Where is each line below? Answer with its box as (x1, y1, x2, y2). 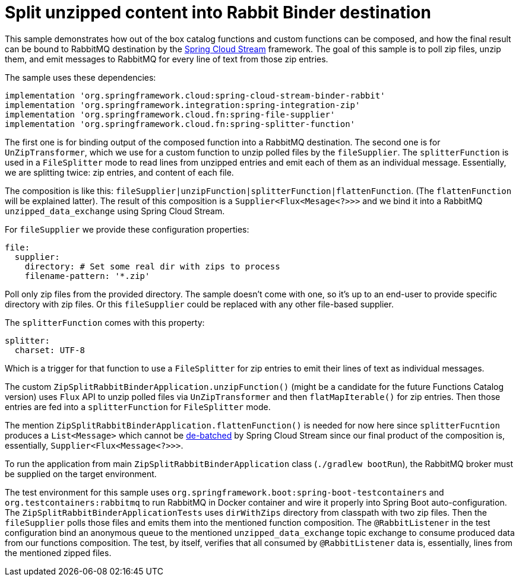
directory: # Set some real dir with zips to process (24, 261, 280, 271)
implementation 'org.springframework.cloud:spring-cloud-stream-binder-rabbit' (5, 90, 385, 100)
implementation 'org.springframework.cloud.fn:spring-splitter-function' (5, 119, 356, 129)
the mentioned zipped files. (5, 547, 112, 558)
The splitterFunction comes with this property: (5, 317, 205, 328)
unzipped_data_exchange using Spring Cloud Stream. (5, 205, 225, 216)
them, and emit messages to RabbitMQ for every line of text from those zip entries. (5, 53, 328, 64)
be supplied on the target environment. (5, 468, 157, 479)
